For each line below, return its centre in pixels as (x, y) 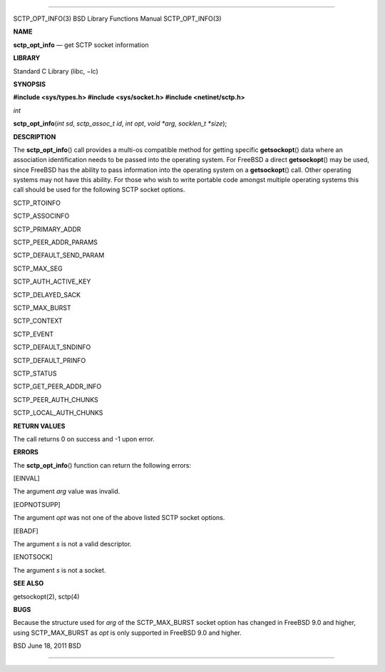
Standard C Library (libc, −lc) (56, 71)
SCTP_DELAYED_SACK (47, 295)
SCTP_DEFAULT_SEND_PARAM (59, 255)
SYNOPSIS (30, 84)
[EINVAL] (27, 478)
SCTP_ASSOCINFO (41, 216)
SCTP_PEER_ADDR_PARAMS (55, 242)
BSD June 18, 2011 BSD (47, 646)
